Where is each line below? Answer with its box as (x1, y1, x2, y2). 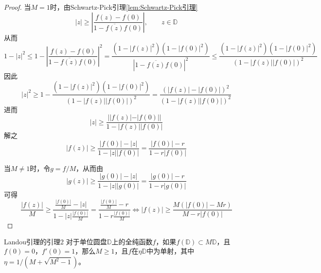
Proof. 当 (4, 2, 31, 12)
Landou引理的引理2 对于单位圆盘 (4, 236, 107, 246)
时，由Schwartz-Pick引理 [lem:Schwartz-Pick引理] (50, 2, 198, 12)
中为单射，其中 (146, 246, 195, 256)
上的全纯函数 (111, 236, 153, 246)
